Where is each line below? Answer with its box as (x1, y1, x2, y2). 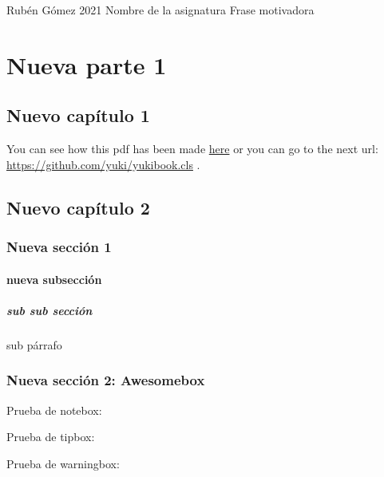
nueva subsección (6, 270, 102, 287)
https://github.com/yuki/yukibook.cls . (6, 156, 200, 172)
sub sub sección (6, 302, 93, 318)
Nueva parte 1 (6, 48, 167, 81)
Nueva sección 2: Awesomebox (6, 370, 205, 390)
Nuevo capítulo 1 (6, 103, 150, 128)
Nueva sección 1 (6, 237, 112, 257)
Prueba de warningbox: (6, 455, 120, 471)
